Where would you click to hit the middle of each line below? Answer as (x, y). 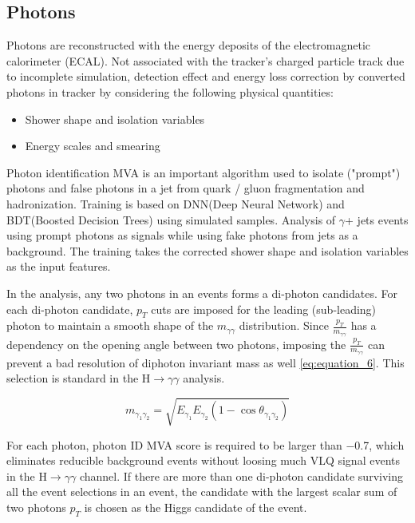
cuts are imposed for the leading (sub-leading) (264, 309)
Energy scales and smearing (93, 146)
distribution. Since (284, 325)
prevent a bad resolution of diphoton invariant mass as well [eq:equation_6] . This (206, 362)
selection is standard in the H (79, 378)
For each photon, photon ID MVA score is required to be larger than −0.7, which (206, 444)
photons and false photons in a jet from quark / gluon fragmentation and (186, 188)
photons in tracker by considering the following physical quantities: (170, 91)
